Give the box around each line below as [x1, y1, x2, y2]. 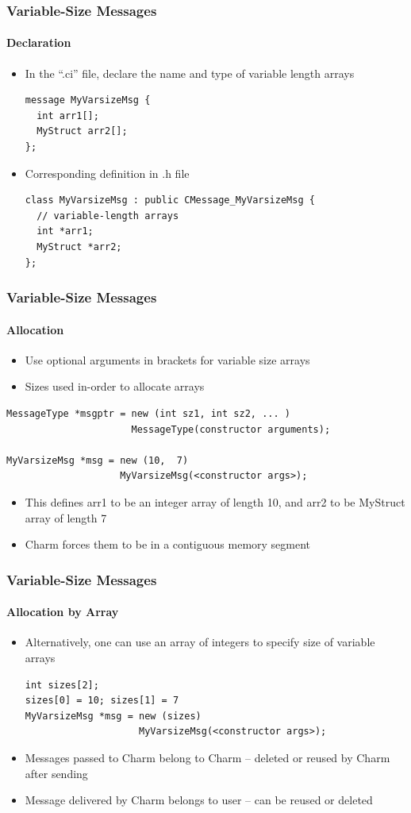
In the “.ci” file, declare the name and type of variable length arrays [25, 64, 355, 81]
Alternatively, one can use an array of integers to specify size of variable [25, 634, 375, 650]
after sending [25, 765, 88, 781]
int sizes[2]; [25, 679, 99, 691]
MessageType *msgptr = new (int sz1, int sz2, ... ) [6, 408, 290, 419]
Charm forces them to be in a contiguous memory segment [25, 536, 311, 553]
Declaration [6, 34, 71, 51]
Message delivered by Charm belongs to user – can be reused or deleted [25, 792, 373, 808]
